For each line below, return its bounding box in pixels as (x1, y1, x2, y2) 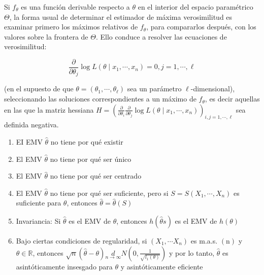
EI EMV (16, 136, 43, 147)
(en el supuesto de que (4, 83, 74, 94)
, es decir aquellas (205, 93, 260, 104)
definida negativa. (4, 119, 59, 130)
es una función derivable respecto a (21, 2, 130, 12)
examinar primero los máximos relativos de (4, 21, 138, 32)
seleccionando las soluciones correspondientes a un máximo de (4, 93, 196, 104)
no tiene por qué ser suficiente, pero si (50, 187, 169, 198)
